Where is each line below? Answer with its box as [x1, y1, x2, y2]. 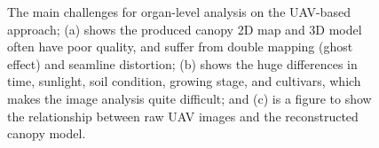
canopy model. [7, 124, 86, 143]
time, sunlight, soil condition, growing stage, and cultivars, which [7, 72, 361, 90]
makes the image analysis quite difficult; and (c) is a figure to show [7, 89, 372, 107]
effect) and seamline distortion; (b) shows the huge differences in [7, 54, 358, 73]
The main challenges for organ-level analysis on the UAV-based [7, 3, 351, 20]
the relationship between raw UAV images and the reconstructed [7, 106, 359, 125]
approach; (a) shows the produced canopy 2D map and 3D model [7, 19, 362, 38]
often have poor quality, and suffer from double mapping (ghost [7, 37, 353, 56]
